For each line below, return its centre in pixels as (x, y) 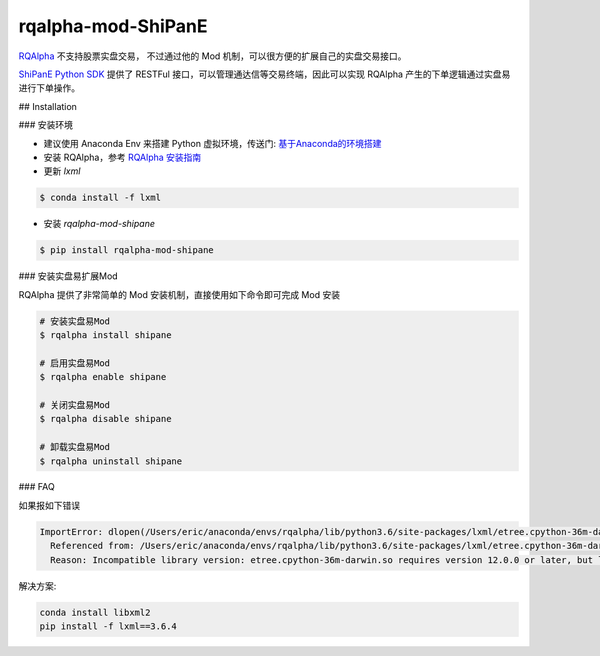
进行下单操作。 (49, 88)
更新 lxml (62, 171)
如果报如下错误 (49, 505)
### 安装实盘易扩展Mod (68, 276)
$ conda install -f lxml (100, 198)
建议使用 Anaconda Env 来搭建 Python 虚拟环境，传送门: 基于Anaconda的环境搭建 (212, 143)
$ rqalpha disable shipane (105, 419)
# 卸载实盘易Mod (74, 447)
